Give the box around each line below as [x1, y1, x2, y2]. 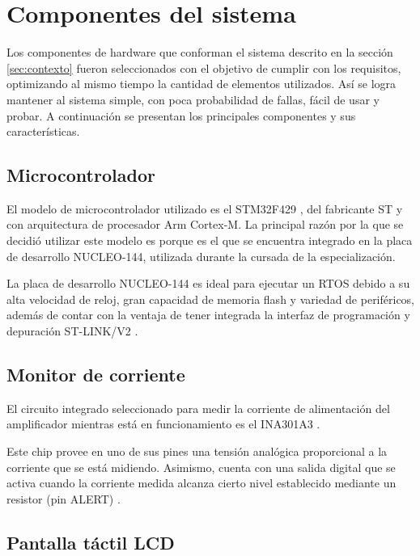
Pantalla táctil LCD [6, 529, 175, 554]
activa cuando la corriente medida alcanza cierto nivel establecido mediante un [6, 474, 397, 491]
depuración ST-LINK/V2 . [6, 322, 138, 339]
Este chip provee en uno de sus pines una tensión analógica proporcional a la [6, 443, 388, 460]
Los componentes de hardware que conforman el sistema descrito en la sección [6, 44, 393, 61]
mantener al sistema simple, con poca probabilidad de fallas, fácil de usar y [6, 91, 380, 107]
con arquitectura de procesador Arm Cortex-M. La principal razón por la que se [6, 216, 404, 233]
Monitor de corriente [6, 362, 185, 387]
